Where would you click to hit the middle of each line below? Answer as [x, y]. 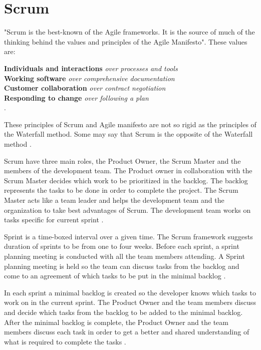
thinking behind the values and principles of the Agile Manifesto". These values [126, 41]
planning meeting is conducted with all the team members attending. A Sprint [124, 256]
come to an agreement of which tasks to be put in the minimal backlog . [115, 276]
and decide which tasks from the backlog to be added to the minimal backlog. [123, 312]
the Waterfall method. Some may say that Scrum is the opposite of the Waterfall [128, 134]
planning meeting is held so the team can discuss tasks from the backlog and [122, 266]
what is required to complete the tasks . [65, 341]
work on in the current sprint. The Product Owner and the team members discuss [130, 302]
